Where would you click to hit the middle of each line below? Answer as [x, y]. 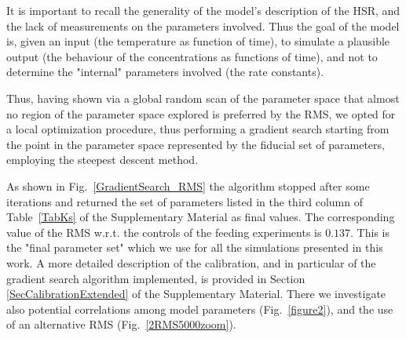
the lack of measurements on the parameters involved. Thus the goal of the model [203, 25]
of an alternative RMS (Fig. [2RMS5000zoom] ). [121, 324]
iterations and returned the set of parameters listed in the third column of [185, 201]
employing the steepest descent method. [102, 160]
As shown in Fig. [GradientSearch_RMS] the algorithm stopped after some [188, 185]
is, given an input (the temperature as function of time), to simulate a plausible [198, 41]
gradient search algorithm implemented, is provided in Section [156, 278]
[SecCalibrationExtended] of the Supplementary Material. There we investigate [196, 294]
